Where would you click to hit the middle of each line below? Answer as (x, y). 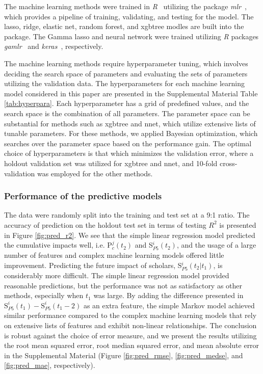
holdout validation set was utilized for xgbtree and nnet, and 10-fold (111, 163)
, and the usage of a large (216, 245)
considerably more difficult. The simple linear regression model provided (117, 275)
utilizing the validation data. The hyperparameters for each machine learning (125, 83)
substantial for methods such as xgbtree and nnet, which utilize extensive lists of (130, 123)
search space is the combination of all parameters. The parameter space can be (127, 113)
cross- (228, 163)
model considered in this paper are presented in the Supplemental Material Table (131, 93)
